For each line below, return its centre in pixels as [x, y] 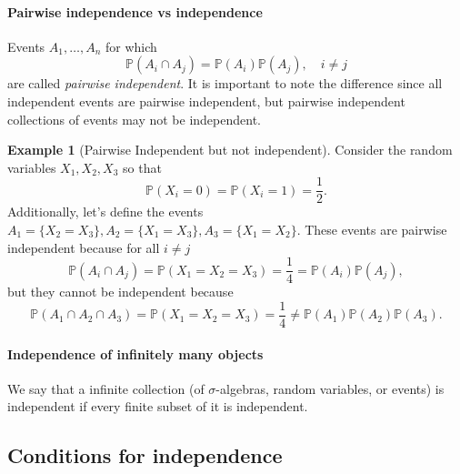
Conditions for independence [145, 455]
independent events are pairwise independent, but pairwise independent [206, 101]
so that [142, 167]
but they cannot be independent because [120, 292]
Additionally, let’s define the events [105, 212]
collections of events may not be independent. [134, 119]
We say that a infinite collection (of [106, 388]
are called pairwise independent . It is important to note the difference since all [225, 83]
